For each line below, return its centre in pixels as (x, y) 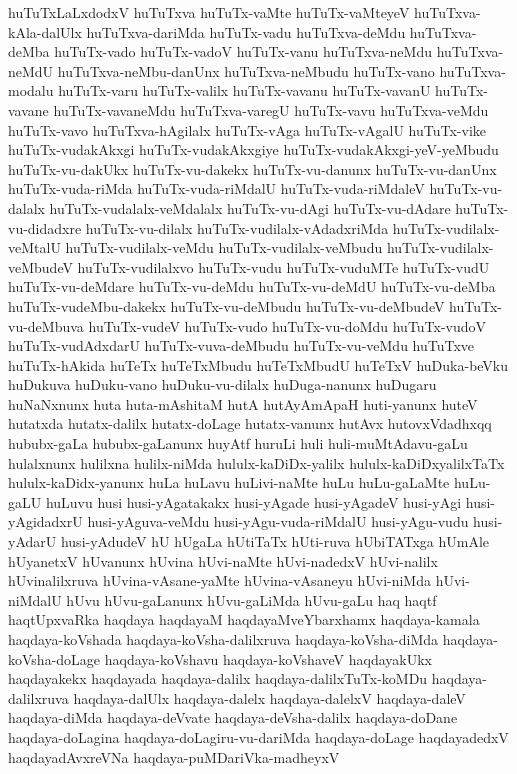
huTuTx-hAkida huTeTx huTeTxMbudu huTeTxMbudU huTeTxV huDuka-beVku (258, 364)
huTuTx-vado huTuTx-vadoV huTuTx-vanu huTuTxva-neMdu (243, 51)
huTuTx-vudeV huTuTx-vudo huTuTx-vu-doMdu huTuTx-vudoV (287, 325)
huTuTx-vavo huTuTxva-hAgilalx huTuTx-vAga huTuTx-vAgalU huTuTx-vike (247, 129)
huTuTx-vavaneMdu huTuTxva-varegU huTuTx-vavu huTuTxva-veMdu (271, 109)
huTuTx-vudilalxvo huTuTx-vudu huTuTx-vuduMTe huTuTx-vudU (283, 266)
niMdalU (35, 599)
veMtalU (34, 247)
